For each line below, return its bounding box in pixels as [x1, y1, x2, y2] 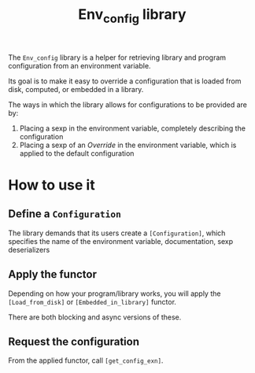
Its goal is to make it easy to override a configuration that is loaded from [8, 76, 242, 86]
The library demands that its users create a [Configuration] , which [8, 228, 226, 238]
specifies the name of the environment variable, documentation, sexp [8, 236, 234, 246]
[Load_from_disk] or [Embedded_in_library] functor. [8, 297, 177, 306]
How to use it [8, 175, 96, 194]
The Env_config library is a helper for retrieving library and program [8, 53, 227, 62]
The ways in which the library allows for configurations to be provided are [8, 100, 248, 109]
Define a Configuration [8, 207, 122, 221]
